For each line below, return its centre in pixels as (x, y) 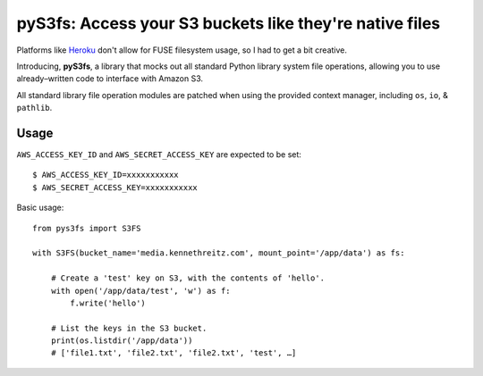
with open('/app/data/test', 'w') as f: (141, 291)
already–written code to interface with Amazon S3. (110, 79)
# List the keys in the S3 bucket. (129, 328)
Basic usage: (40, 208)
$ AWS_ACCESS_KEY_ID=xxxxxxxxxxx (106, 175)
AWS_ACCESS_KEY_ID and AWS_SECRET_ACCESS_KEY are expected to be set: (159, 155)
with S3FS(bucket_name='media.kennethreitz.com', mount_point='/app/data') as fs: (219, 253)
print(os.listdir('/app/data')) (122, 341)
